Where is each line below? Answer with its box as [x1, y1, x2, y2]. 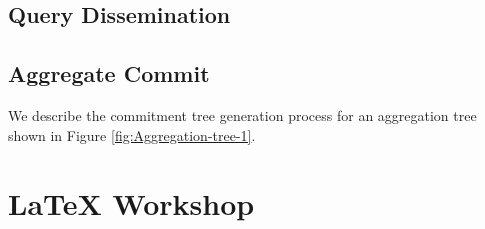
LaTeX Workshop [8, 183, 255, 224]
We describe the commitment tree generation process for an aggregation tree [8, 104, 477, 125]
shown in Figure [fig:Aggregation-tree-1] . [8, 124, 256, 145]
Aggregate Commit [8, 58, 210, 89]
